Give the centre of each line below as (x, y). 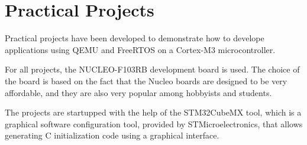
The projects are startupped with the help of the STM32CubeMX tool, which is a (153, 112)
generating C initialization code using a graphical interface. (112, 135)
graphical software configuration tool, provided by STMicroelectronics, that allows (154, 123)
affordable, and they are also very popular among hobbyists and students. (138, 92)
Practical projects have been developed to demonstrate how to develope (135, 38)
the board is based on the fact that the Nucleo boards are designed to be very (146, 80)
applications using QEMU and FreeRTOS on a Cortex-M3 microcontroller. (140, 49)
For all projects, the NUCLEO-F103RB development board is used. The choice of (152, 69)
